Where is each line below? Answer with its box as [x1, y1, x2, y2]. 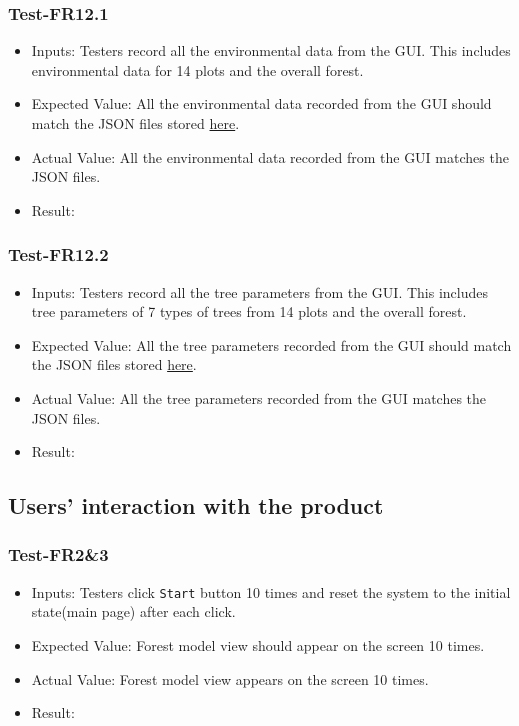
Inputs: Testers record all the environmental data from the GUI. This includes [31, 40, 511, 61]
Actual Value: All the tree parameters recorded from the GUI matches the [31, 387, 487, 408]
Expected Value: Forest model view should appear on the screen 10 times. [31, 635, 485, 655]
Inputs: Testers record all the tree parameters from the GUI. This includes [31, 281, 488, 302]
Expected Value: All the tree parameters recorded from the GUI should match [31, 334, 512, 355]
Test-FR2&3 [8, 542, 109, 567]
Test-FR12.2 [8, 242, 109, 267]
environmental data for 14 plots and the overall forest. [31, 59, 364, 80]
